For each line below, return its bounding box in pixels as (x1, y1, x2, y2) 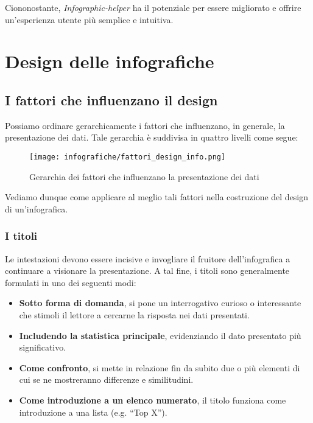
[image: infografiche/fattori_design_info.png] (29, 152, 226, 161)
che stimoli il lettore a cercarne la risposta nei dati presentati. (19, 308, 250, 321)
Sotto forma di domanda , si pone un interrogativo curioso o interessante (19, 296, 301, 309)
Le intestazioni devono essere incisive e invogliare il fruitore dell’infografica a (5, 252, 290, 265)
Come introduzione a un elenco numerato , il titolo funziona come (19, 393, 286, 406)
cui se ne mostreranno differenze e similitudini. (19, 373, 194, 386)
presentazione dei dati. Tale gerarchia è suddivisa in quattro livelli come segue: (5, 131, 298, 144)
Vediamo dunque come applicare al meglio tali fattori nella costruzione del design (5, 191, 309, 203)
